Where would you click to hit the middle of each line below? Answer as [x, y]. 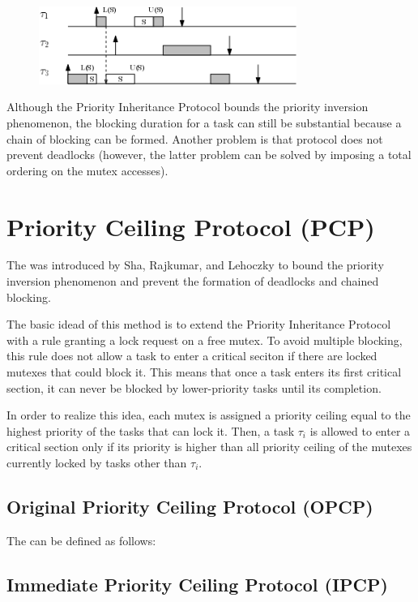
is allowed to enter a [360, 430]
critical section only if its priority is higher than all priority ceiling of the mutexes [209, 447]
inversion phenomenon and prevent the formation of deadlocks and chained [193, 281]
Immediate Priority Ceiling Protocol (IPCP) [197, 584]
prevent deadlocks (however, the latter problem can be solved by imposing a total [209, 155]
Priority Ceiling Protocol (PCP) [191, 226]
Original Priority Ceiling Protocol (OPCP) [190, 506]
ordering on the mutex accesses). [87, 170]
